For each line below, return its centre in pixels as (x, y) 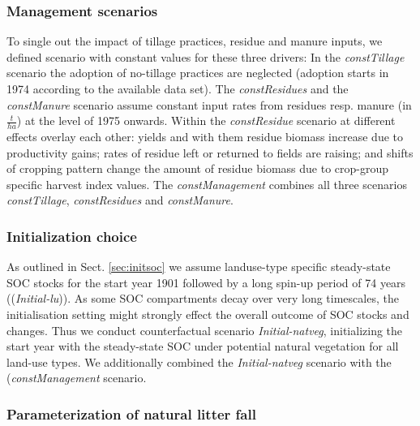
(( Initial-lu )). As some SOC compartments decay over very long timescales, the (203, 298)
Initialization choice (72, 236)
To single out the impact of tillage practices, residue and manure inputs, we (195, 41)
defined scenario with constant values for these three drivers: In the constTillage (206, 56)
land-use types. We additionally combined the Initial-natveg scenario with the (199, 361)
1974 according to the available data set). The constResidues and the (178, 88)
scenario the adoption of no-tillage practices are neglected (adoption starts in (198, 73)
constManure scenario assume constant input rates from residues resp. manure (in (209, 104)
